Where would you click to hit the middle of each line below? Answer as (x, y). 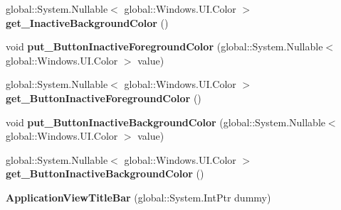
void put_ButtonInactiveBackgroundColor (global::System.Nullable (166, 122)
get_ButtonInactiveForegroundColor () (104, 98)
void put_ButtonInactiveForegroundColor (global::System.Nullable (164, 46)
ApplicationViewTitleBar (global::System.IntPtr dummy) (138, 197)
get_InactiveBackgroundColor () (87, 22)
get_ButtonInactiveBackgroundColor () (105, 173)
